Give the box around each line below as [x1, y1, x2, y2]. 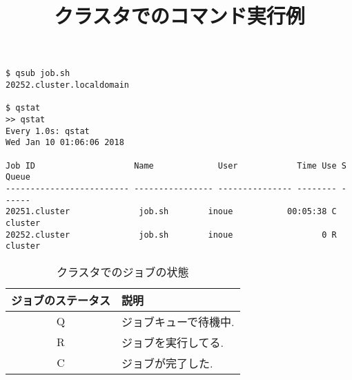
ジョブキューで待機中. [121, 313, 235, 330]
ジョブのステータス [11, 292, 111, 308]
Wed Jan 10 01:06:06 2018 [6, 137, 124, 148]
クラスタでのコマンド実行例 [54, 1, 305, 30]
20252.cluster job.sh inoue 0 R [6, 229, 337, 240]
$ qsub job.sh [6, 68, 70, 79]
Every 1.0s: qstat [6, 126, 90, 136]
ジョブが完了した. [121, 354, 213, 371]
